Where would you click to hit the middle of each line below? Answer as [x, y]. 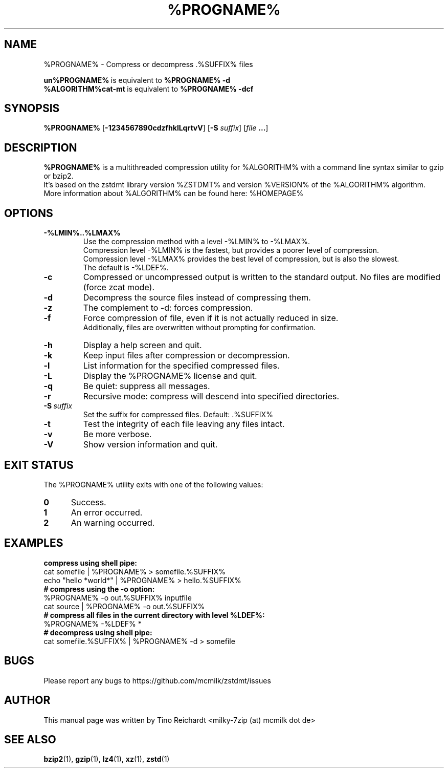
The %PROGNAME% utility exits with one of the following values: [153, 484]
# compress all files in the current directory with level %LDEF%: [154, 615]
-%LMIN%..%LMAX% [82, 233]
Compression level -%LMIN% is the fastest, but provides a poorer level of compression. [231, 250]
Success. [88, 502]
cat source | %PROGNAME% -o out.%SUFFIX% [124, 606]
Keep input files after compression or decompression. [186, 356]
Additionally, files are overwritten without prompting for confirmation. [199, 328]
